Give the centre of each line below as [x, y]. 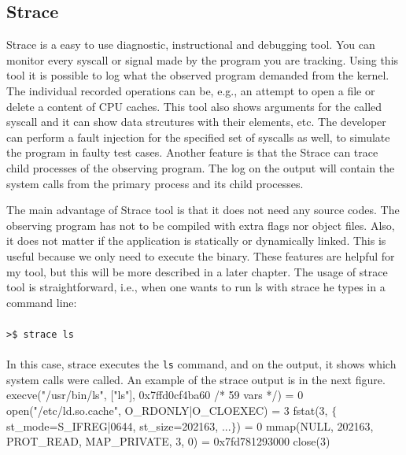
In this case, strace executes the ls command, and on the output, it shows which [201, 364]
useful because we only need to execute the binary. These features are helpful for [201, 255]
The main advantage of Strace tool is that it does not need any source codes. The [203, 210]
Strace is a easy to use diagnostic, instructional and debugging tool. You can [191, 44]
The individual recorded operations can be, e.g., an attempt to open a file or [191, 90]
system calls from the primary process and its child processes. [155, 183]
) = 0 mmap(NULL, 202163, [305, 425]
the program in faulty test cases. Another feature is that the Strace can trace [192, 152]
